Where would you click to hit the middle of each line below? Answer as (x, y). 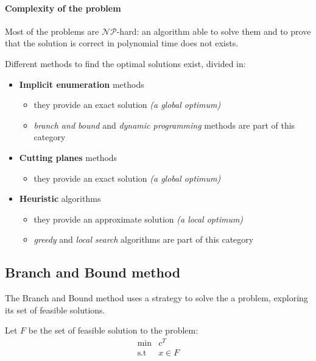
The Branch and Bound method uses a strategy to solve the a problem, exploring (156, 298)
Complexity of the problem (63, 8)
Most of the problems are (52, 31)
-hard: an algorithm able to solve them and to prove (214, 31)
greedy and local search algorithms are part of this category (144, 239)
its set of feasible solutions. (55, 309)
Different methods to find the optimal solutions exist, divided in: (125, 63)
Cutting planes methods (68, 157)
